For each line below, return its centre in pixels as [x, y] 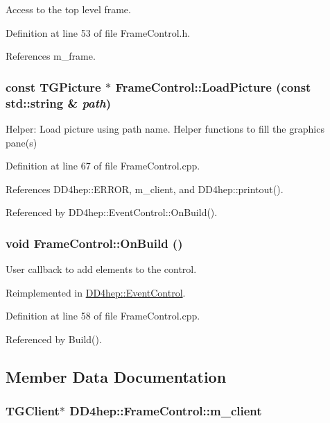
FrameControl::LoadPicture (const [213, 86]
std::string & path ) [59, 102]
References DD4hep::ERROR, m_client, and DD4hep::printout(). [145, 189]
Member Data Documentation [116, 376]
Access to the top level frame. [68, 9]
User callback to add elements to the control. [101, 269]
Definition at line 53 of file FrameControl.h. [98, 32]
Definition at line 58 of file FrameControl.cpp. [103, 316]
